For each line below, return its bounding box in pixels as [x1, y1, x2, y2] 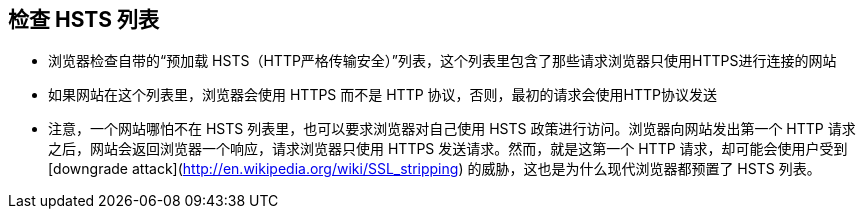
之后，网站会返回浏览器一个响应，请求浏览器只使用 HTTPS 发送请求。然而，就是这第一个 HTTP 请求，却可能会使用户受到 [48, 140, 848, 158]
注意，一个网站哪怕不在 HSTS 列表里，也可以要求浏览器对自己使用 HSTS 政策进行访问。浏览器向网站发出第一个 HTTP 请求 [48, 120, 856, 138]
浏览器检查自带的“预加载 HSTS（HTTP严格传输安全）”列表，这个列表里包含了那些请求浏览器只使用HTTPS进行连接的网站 [48, 52, 837, 70]
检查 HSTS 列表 [8, 7, 159, 32]
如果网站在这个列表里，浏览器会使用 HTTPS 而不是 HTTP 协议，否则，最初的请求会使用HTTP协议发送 [48, 86, 717, 104]
